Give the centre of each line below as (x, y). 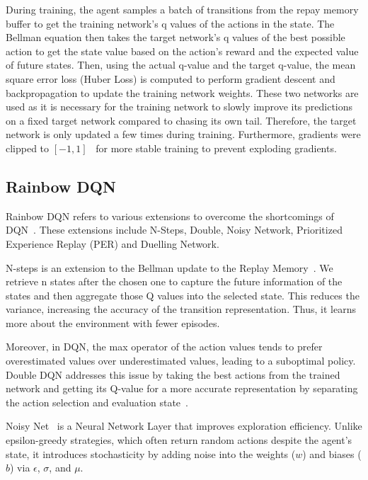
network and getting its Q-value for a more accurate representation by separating (182, 388)
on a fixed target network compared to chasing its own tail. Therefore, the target (181, 120)
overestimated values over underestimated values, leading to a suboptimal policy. (181, 361)
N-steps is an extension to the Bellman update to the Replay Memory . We (169, 267)
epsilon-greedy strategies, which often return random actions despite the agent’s (179, 440)
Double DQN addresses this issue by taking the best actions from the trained (173, 374)
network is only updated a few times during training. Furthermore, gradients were (183, 134)
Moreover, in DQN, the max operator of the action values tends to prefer (164, 347)
